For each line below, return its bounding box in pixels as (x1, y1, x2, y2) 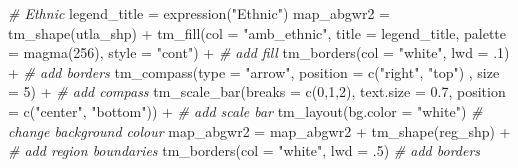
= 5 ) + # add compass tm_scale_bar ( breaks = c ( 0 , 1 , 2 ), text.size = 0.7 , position (8, 81, 506, 102)
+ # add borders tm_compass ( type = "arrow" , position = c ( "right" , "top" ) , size (8, 61, 500, 82)
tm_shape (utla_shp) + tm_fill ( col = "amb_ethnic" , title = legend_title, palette (8, 22, 507, 43)
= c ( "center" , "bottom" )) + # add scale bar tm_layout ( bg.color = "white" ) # (8, 100, 483, 121)
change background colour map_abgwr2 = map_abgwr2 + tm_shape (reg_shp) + (8, 120, 511, 141)
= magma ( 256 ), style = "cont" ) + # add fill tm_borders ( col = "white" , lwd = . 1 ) (8, 42, 510, 63)
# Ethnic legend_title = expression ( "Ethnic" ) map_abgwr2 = (8, 3, 390, 23)
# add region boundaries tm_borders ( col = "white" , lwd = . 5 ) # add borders (8, 140, 481, 161)
